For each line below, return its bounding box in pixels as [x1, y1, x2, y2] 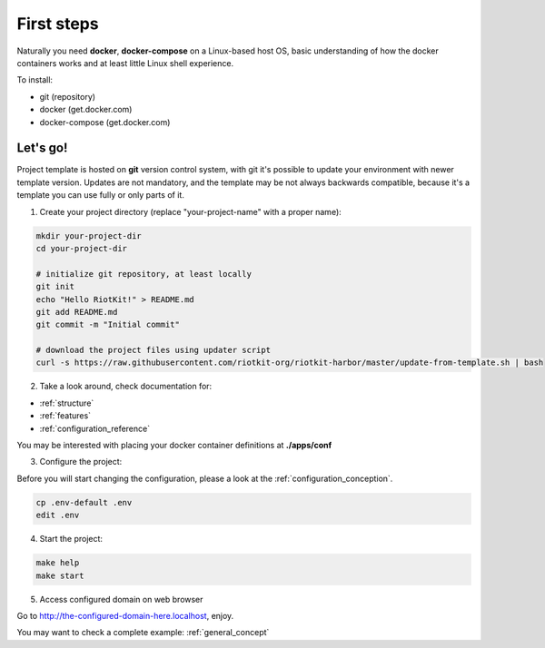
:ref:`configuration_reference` [39, 423, 150, 434]
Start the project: [39, 534, 104, 545]
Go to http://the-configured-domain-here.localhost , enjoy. [16, 610, 234, 621]
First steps [16, 14, 99, 34]
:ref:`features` [39, 410, 91, 421]
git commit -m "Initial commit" [35, 319, 181, 330]
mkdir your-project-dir [35, 231, 143, 241]
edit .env [35, 510, 80, 521]
